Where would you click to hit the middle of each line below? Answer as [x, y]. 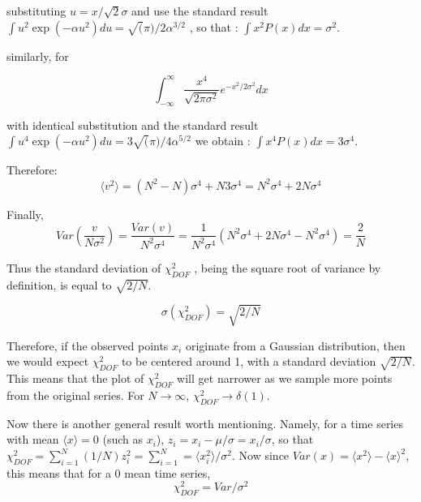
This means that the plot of [75, 378]
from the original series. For [75, 395]
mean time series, [168, 472]
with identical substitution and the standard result [133, 124]
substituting [37, 11]
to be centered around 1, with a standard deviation [249, 361]
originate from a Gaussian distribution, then [295, 345]
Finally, [25, 214]
